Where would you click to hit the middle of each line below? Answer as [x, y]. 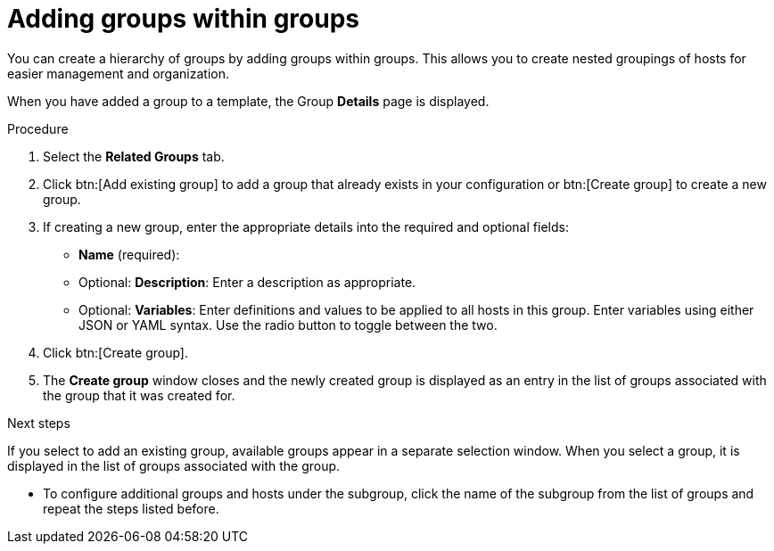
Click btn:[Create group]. [116, 352]
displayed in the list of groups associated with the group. [174, 465]
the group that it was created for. [139, 395]
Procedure [38, 128]
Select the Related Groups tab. [134, 156]
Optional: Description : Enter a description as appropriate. [247, 282]
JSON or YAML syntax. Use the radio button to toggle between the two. [288, 325]
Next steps [39, 423]
